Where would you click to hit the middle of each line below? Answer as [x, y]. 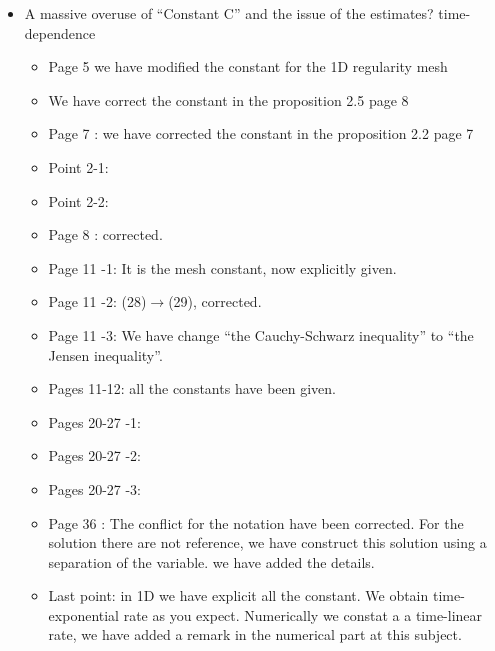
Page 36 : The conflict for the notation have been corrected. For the [256, 522]
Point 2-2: [78, 200]
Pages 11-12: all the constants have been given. [192, 388]
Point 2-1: [78, 166]
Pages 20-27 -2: [95, 455]
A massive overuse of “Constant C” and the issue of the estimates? [229, 13]
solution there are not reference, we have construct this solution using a [267, 542]
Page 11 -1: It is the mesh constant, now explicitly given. [222, 267]
